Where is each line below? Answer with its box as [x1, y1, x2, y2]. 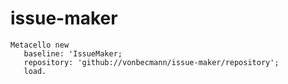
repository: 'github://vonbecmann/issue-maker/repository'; [23, 57, 280, 67]
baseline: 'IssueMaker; [23, 48, 123, 59]
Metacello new [10, 40, 70, 50]
